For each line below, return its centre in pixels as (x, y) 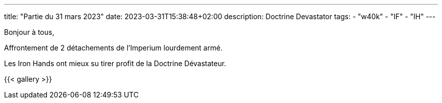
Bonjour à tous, (29, 32)
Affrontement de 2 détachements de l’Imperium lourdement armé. (113, 48)
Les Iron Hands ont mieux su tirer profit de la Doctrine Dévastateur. (115, 63)
